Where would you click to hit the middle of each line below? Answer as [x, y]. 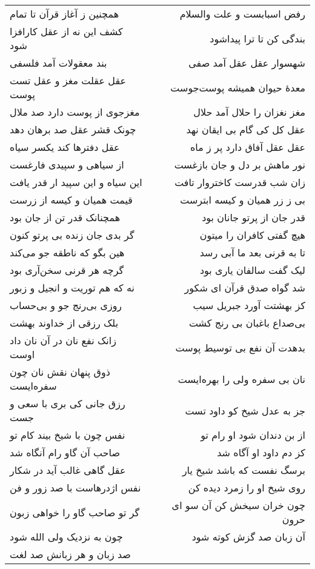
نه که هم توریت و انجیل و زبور [72, 288]
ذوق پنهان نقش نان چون [60, 372]
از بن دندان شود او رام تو [253, 435]
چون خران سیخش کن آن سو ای [238, 505]
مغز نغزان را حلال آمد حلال [249, 112]
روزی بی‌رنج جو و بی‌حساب [66, 305]
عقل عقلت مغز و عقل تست [68, 80]
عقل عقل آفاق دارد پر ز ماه [247, 147]
